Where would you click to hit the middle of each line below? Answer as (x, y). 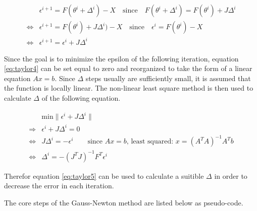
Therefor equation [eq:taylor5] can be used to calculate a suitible (104, 175)
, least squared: (150, 142)
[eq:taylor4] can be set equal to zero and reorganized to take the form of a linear (128, 68)
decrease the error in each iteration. (59, 186)
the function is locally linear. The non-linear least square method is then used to (129, 88)
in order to (231, 175)
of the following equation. (81, 97)
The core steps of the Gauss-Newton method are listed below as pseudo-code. (124, 202)
